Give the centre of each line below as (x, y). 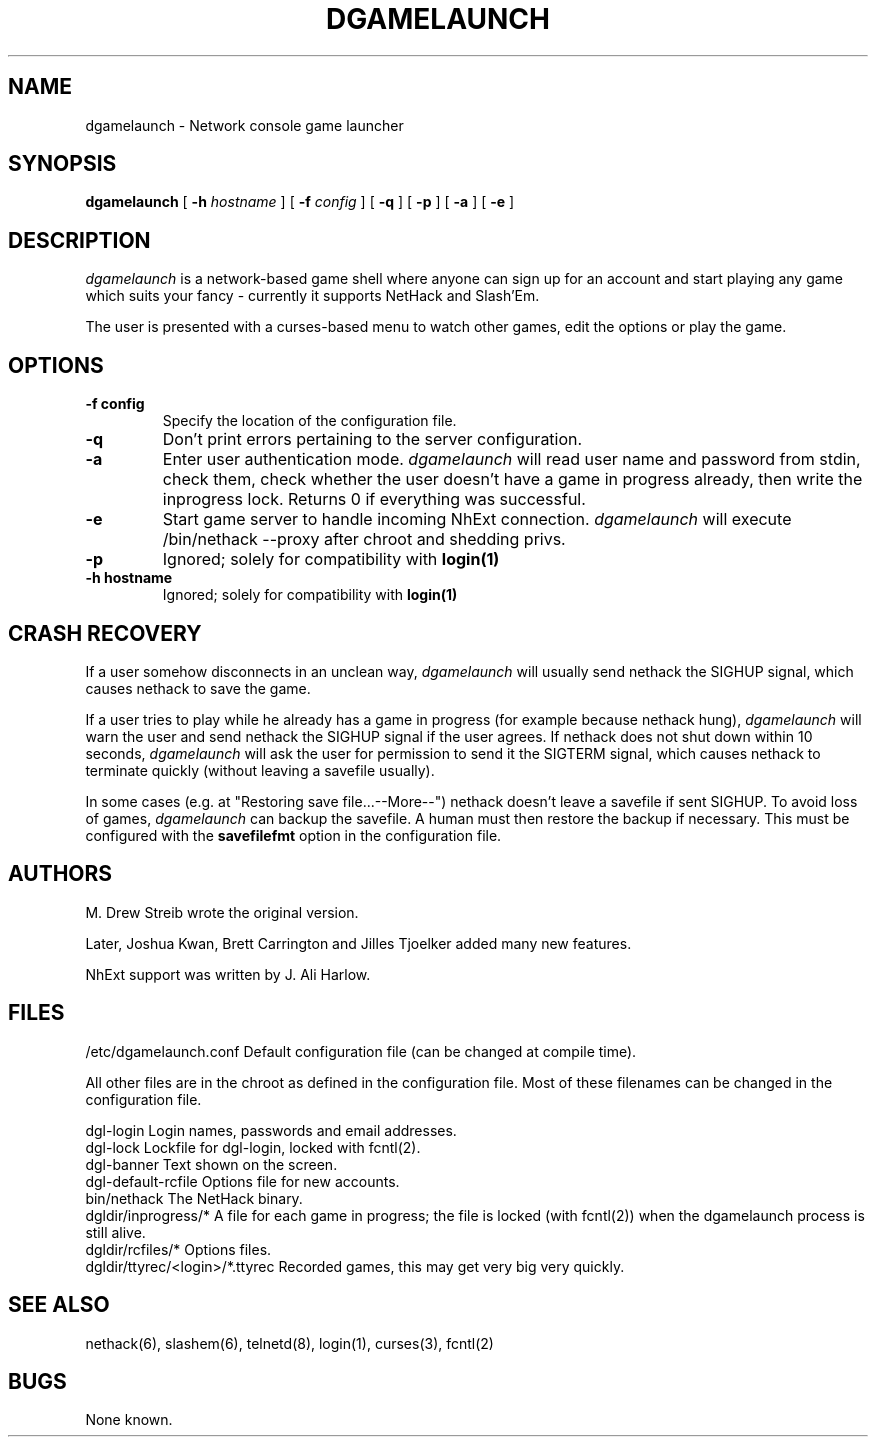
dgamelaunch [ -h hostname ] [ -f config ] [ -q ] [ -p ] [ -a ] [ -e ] (300, 202)
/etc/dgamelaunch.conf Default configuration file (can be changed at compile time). (361, 1051)
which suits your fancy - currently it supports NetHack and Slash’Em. (312, 296)
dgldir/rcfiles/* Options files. (178, 1249)
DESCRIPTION (79, 240)
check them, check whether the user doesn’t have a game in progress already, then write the (512, 479)
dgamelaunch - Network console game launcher (244, 125)
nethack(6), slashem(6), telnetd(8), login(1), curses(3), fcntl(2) (289, 1343)
